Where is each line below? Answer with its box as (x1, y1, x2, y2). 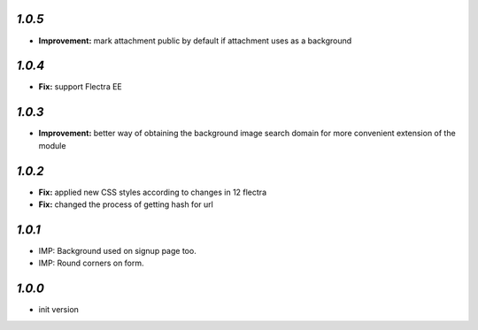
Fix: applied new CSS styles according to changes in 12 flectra (38, 187, 267, 197)
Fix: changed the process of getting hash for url (38, 199, 214, 210)
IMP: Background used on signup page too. (38, 245, 197, 256)
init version (38, 304, 80, 315)
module (38, 140, 66, 150)
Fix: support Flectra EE (38, 81, 123, 92)
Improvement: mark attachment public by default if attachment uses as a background (38, 35, 352, 46)
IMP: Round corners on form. (38, 257, 145, 269)
